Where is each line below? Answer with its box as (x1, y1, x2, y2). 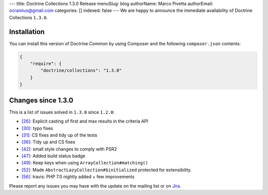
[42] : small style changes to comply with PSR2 (21, 146, 117, 152)
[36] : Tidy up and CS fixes (21, 139, 75, 145)
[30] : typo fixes (21, 125, 53, 131)
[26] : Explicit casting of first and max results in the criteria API (21, 118, 148, 124)
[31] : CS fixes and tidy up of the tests (21, 132, 98, 138)
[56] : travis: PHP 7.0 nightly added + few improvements (21, 174, 135, 180)
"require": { (30, 61, 62, 66)
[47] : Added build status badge (21, 153, 85, 159)
